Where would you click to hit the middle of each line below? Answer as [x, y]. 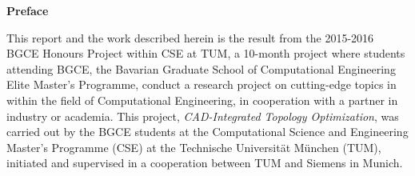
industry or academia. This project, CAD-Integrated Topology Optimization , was [203, 116]
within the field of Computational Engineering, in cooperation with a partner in [202, 100]
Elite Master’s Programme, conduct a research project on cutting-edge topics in [202, 84]
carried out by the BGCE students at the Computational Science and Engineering [207, 132]
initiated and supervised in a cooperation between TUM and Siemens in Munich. [205, 163]
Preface [28, 10]
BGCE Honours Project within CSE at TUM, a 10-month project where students [206, 53]
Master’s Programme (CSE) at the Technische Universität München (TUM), [194, 147]
